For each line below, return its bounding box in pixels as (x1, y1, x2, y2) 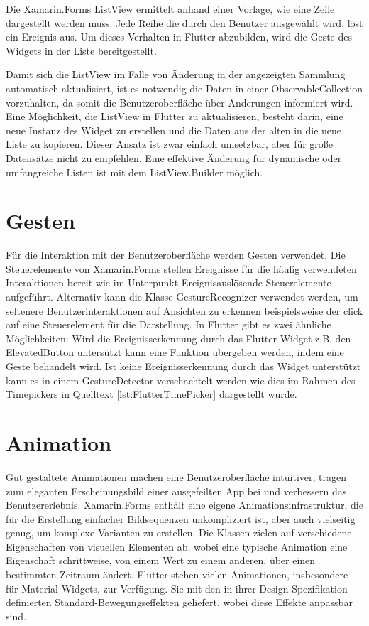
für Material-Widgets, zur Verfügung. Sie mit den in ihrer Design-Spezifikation (6, 581, 348, 595)
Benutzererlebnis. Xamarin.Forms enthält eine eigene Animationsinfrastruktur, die (6, 497, 363, 512)
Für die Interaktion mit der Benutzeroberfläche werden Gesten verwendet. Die (6, 247, 346, 262)
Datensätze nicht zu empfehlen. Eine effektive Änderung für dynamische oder (6, 150, 342, 165)
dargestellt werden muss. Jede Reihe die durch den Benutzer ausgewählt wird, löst (6, 15, 363, 30)
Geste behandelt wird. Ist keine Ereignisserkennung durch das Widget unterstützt (6, 359, 361, 373)
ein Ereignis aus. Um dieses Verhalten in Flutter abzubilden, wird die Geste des (6, 29, 352, 44)
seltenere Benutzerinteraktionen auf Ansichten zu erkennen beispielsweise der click (6, 303, 363, 318)
